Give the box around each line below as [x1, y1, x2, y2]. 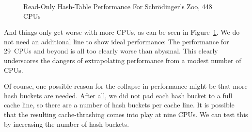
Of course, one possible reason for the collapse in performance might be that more [4, 81, 248, 91]
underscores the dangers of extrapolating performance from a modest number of [4, 55, 241, 65]
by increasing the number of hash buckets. [4, 119, 129, 129]
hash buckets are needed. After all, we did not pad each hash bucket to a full [4, 90, 233, 100]
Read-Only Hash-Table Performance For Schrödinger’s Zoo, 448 [23, 1, 212, 11]
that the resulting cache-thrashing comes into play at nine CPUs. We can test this [4, 109, 248, 119]
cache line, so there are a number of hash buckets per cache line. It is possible [4, 100, 235, 110]
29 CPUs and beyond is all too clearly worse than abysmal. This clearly [4, 46, 218, 56]
